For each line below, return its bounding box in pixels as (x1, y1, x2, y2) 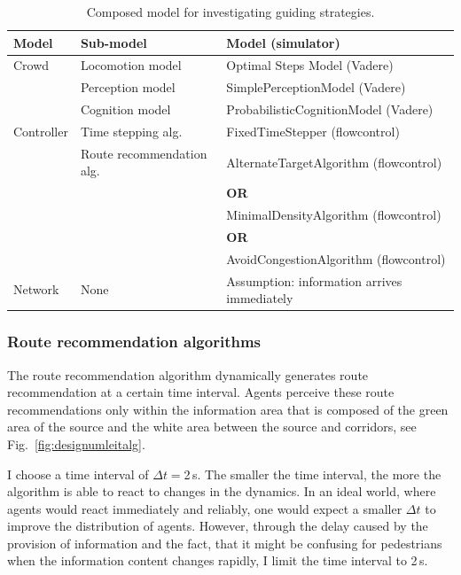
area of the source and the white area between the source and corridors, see (7, 417, 417, 436)
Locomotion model (80, 56, 182, 74)
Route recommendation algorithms (7, 330, 262, 353)
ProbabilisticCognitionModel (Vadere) (226, 100, 434, 119)
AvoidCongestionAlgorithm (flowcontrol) (226, 249, 446, 268)
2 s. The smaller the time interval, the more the (184, 464, 441, 483)
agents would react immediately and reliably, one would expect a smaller (7, 499, 402, 517)
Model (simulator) (226, 33, 340, 51)
